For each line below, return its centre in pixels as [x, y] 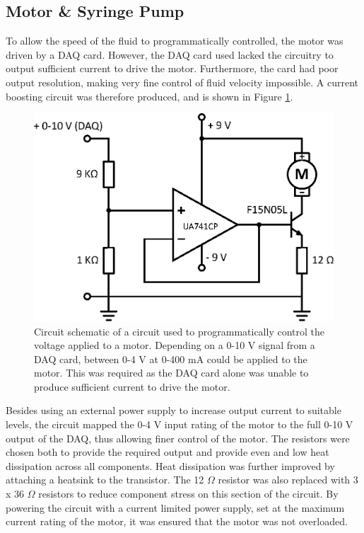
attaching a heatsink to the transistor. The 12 [105, 480]
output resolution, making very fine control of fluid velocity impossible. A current [182, 82]
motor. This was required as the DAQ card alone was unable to [171, 373]
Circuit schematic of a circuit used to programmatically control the [179, 331]
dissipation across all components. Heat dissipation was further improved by [170, 465]
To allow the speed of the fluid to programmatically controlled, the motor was [175, 41]
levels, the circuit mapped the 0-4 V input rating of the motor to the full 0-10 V [180, 424]
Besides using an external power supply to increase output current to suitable [174, 410]
